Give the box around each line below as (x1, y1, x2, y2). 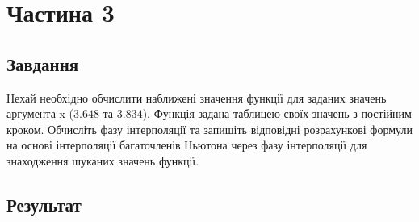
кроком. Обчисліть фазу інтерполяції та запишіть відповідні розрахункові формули (6, 120, 413, 137)
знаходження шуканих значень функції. (6, 152, 199, 169)
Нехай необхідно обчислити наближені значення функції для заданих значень (6, 89, 387, 106)
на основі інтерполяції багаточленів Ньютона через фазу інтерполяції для (6, 136, 367, 153)
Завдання (6, 51, 79, 76)
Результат (6, 191, 82, 216)
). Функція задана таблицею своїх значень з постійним (142, 105, 412, 122)
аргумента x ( (6, 105, 74, 122)
